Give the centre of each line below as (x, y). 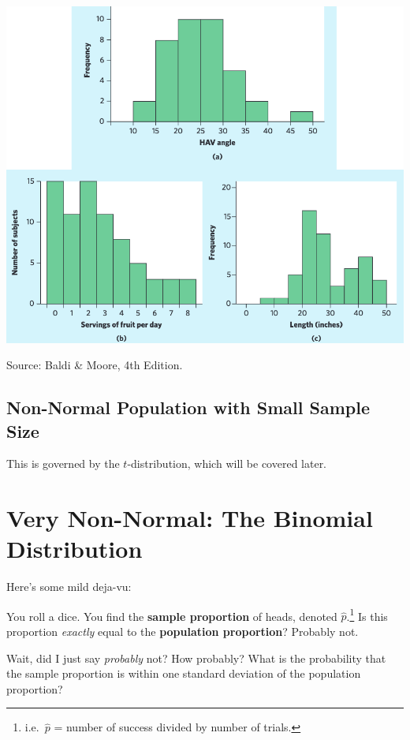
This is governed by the (63, 463)
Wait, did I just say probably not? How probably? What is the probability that (196, 658)
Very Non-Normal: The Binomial (190, 518)
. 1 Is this (367, 615)
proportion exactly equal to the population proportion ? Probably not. (183, 632)
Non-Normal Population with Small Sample (188, 407)
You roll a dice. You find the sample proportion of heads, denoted (172, 616)
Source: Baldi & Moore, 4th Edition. (95, 365)
